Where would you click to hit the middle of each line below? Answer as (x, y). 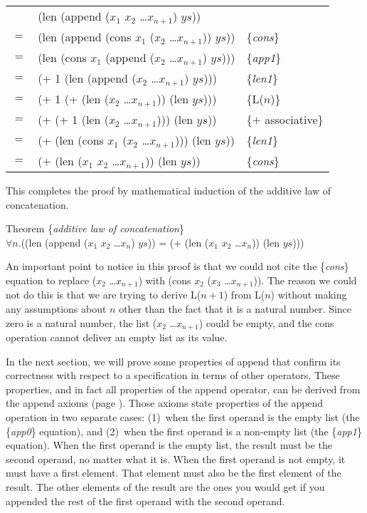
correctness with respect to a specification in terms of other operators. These (173, 375)
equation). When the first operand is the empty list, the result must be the (169, 445)
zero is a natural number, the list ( (81, 322)
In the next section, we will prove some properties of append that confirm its (173, 361)
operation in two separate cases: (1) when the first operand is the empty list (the (183, 417)
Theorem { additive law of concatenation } (95, 228)
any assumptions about (56, 309)
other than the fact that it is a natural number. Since (235, 309)
